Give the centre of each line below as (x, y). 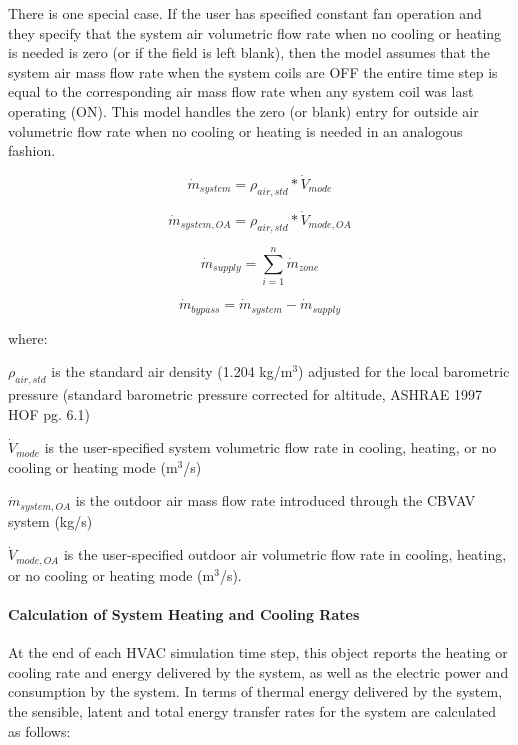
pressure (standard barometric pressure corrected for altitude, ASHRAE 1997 (245, 393)
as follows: (39, 730)
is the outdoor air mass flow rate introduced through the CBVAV (275, 500)
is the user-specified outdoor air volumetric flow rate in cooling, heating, (285, 554)
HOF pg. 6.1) (49, 413)
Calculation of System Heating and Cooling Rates (184, 614)
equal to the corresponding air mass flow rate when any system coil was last (241, 91)
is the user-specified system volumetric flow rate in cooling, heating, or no (270, 447)
